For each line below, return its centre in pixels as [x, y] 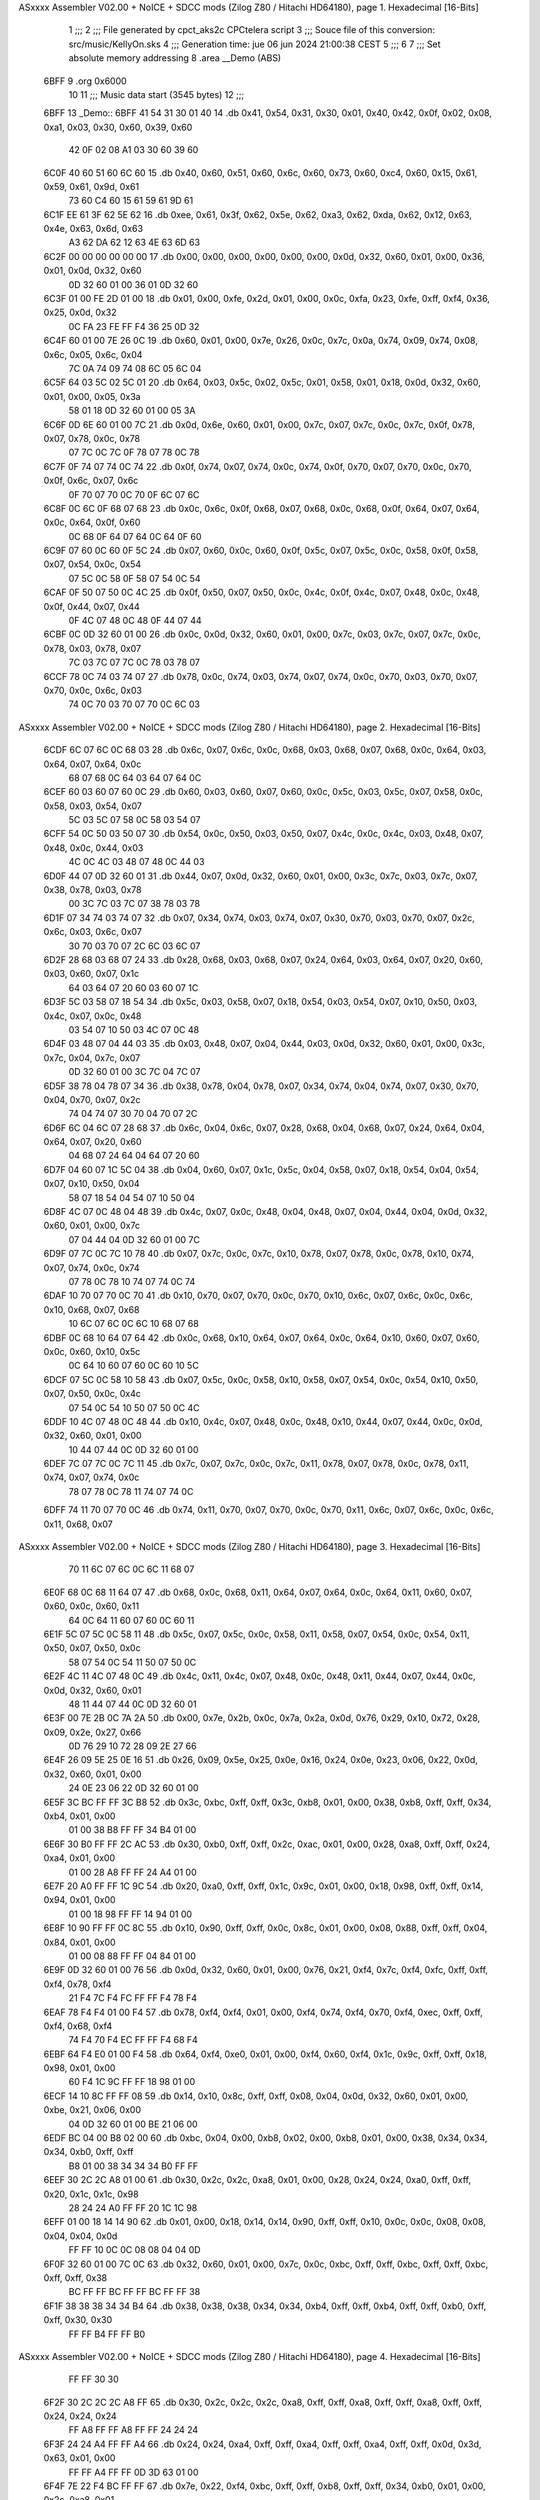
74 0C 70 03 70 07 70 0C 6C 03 [134, 704]
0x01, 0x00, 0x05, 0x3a [92, 396]
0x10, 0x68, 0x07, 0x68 [91, 1309]
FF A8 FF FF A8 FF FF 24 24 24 [133, 2430]
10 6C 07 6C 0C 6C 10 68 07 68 [133, 1324]
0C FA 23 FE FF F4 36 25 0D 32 [134, 326]
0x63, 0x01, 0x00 [79, 2458]
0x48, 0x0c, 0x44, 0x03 [93, 847]
